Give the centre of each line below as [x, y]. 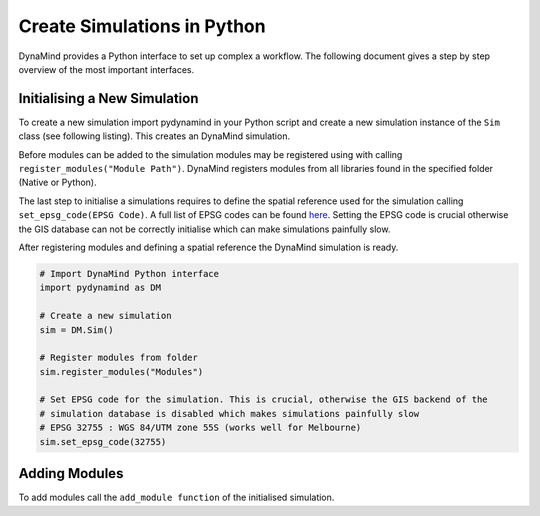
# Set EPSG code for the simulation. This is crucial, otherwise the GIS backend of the [264, 399]
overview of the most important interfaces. [106, 69]
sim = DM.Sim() [76, 329]
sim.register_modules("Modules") [121, 371]
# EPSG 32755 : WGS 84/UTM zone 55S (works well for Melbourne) [200, 428]
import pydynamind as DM [100, 288]
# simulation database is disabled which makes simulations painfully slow [229, 413]
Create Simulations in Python [142, 26]
